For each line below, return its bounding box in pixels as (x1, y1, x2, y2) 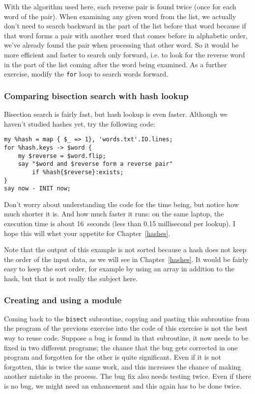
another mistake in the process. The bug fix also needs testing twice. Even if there (4, 371, 252, 381)
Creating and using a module (4, 294, 122, 306)
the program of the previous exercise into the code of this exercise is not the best (4, 323, 248, 333)
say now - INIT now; (4, 185, 71, 192)
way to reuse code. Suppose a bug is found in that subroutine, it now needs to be (4, 333, 249, 343)
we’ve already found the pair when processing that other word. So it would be (4, 40, 239, 50)
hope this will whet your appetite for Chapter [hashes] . (4, 228, 170, 238)
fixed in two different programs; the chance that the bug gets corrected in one (4, 342, 238, 352)
